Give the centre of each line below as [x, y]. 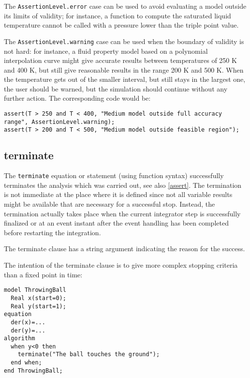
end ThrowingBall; [33, 370]
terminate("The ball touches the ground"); [89, 355]
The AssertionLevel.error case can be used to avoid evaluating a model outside [125, 6]
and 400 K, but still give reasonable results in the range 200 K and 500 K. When [124, 69]
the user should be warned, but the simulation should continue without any [116, 88]
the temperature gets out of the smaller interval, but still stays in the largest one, [125, 79]
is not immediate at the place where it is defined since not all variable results [118, 194]
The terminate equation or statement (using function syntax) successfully [114, 175]
